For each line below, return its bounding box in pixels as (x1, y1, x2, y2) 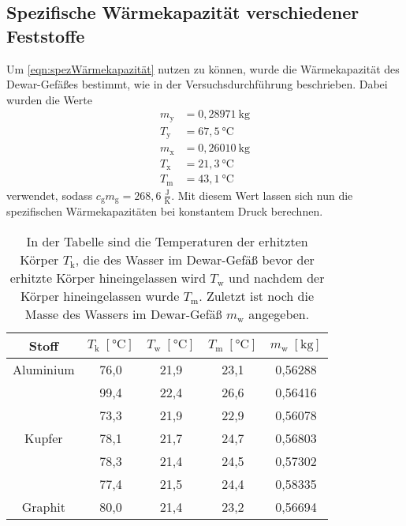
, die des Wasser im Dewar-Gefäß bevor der (75, 250, 315, 269)
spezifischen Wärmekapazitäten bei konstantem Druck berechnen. (6, 203, 323, 220)
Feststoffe (6, 23, 85, 47)
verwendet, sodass (6, 186, 93, 203)
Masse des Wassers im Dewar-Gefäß (24, 304, 222, 323)
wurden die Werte (6, 91, 92, 107)
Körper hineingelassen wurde (20, 286, 180, 305)
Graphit (21, 497, 65, 516)
